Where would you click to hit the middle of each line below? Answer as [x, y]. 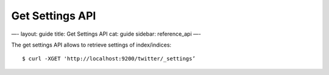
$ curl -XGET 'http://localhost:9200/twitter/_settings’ [109, 59]
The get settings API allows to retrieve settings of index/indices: [91, 45]
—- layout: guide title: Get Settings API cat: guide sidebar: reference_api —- [106, 34]
